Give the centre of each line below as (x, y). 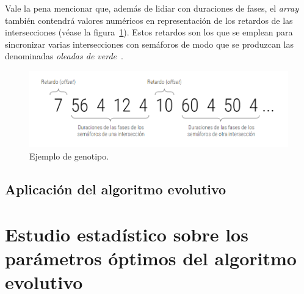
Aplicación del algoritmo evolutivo (116, 189)
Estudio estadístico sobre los (127, 234)
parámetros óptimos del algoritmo (151, 258)
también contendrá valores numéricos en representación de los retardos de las (149, 20)
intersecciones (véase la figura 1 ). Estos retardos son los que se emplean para (149, 32)
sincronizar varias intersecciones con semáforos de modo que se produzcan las (149, 44)
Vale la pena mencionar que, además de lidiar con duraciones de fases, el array (152, 8)
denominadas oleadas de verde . (64, 56)
